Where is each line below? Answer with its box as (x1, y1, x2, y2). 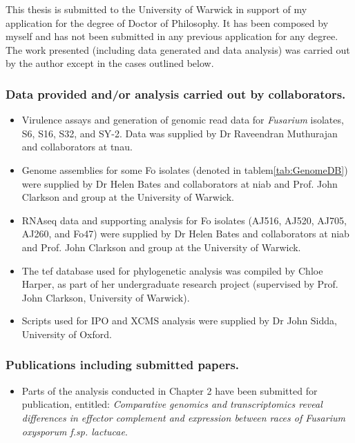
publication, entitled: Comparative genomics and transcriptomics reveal (21, 397, 323, 411)
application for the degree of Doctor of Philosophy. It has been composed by (6, 15, 329, 30)
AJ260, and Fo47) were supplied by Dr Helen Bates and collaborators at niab (21, 226, 349, 241)
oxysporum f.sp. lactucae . (21, 424, 128, 438)
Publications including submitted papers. (6, 356, 240, 373)
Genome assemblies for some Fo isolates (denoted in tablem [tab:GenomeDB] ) (21, 162, 348, 177)
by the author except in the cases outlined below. (6, 56, 214, 70)
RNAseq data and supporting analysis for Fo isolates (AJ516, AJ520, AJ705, (21, 213, 347, 227)
